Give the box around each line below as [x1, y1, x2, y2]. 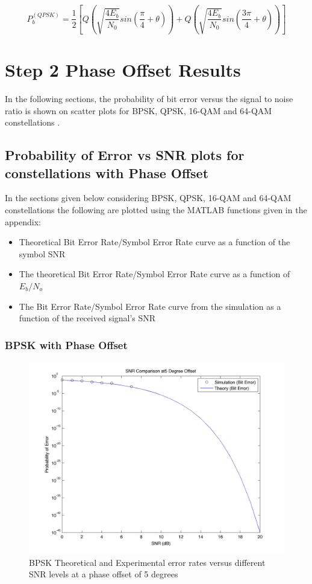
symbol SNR [19, 247, 66, 260]
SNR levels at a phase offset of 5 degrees [29, 568, 178, 580]
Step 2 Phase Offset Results [5, 57, 241, 82]
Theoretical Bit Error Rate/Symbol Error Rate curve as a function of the [19, 236, 290, 248]
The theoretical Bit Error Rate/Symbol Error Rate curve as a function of [19, 268, 290, 280]
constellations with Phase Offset [5, 163, 209, 182]
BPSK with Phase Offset [5, 337, 128, 352]
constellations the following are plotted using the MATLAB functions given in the [5, 204, 307, 216]
